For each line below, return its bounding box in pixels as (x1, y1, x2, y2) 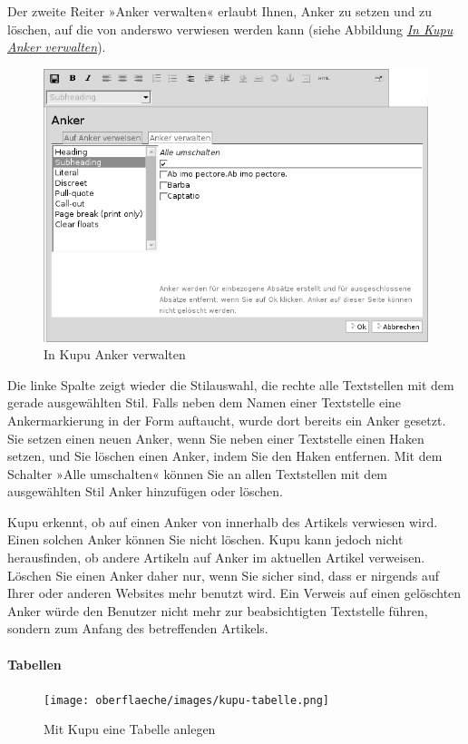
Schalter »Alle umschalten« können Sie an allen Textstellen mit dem (7, 464, 388, 483)
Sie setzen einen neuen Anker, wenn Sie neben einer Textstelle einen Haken (7, 428, 424, 447)
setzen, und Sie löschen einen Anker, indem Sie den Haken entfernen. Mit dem (7, 446, 443, 465)
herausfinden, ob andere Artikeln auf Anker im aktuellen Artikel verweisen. (7, 548, 425, 567)
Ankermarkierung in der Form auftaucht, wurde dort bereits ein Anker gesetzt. (7, 410, 446, 429)
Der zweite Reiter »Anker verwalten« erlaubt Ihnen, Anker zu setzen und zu (7, 2, 433, 20)
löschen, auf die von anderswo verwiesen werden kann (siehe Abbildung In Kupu (7, 19, 453, 38)
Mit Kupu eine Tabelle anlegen (44, 720, 216, 739)
